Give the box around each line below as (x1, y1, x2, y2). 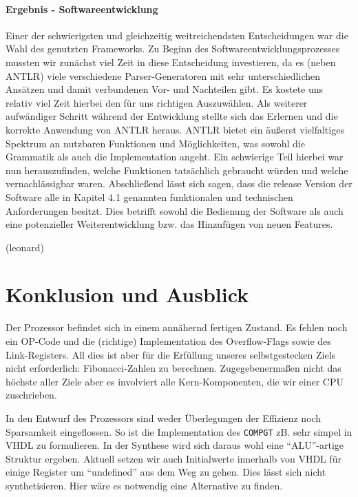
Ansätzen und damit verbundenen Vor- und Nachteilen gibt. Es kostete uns (6, 82, 324, 96)
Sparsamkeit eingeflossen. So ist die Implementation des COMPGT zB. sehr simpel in (6, 424, 352, 438)
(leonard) (6, 240, 45, 254)
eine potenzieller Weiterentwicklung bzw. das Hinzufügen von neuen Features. (6, 217, 333, 231)
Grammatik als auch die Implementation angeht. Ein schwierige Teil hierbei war (6, 149, 344, 164)
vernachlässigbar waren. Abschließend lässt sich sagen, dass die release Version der (6, 176, 352, 191)
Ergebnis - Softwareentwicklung (6, 1, 158, 16)
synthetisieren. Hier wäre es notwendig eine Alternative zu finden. (6, 478, 283, 493)
